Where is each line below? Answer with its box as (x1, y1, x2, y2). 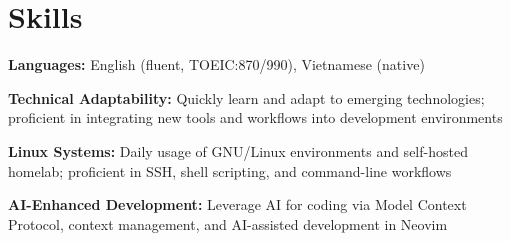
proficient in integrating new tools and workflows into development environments (8, 107, 503, 128)
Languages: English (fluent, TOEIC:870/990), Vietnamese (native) (8, 54, 425, 75)
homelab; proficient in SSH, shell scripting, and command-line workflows (8, 160, 452, 181)
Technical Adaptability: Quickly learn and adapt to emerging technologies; (8, 87, 485, 108)
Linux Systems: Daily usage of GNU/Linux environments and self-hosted (8, 140, 468, 161)
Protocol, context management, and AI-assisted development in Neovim (8, 213, 448, 234)
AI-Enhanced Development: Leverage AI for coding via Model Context (8, 194, 467, 215)
